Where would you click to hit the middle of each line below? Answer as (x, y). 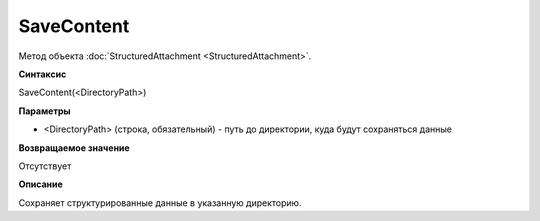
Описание (41, 184)
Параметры (44, 111)
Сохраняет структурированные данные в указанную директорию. (160, 202)
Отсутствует (45, 166)
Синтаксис (42, 74)
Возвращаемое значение (74, 147)
